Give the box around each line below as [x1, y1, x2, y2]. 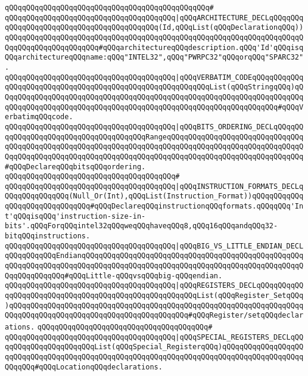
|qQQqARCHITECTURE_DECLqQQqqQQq [175, 13, 304, 22]
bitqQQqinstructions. [5, 232, 91, 241]
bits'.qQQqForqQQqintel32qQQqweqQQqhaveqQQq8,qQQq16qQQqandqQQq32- [5, 222, 278, 231]
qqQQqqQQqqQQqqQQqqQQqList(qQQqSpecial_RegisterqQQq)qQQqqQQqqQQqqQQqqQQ [5, 343, 304, 352]
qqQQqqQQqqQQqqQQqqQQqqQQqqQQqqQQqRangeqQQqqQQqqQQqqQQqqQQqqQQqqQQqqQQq [5, 132, 304, 141]
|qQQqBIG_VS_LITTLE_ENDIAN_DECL [175, 241, 304, 250]
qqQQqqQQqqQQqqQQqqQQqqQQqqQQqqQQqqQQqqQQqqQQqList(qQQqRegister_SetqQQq [5, 291, 304, 300]
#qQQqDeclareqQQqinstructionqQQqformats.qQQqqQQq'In [90, 202, 304, 211]
